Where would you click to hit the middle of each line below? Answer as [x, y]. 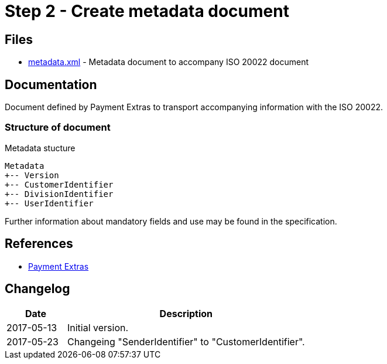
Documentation [51, 84]
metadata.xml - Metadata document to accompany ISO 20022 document [169, 62]
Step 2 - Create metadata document [147, 11]
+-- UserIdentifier [49, 203]
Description [186, 314]
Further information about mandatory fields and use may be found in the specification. [171, 221]
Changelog [37, 289]
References [39, 244]
